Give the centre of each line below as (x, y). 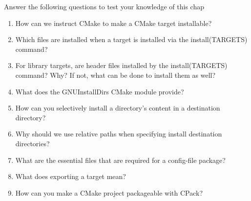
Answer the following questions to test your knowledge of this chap (104, 6)
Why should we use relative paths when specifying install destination (119, 134)
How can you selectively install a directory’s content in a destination (118, 108)
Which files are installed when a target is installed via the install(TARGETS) (131, 39)
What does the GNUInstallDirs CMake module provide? (100, 91)
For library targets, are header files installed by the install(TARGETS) (121, 65)
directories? (32, 143)
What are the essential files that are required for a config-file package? (120, 160)
